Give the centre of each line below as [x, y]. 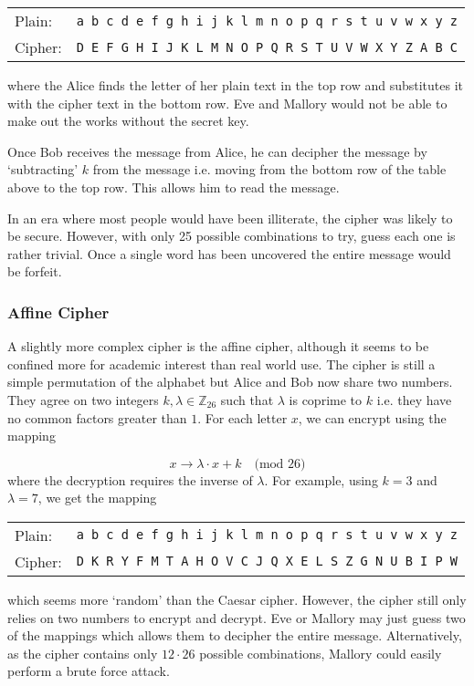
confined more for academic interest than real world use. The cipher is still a [221, 364]
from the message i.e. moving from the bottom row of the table [269, 169]
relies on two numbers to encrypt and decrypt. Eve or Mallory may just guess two [237, 617]
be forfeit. [35, 271]
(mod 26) [280, 464]
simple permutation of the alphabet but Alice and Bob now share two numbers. [230, 382]
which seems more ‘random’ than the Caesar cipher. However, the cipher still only [237, 599]
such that [247, 399]
